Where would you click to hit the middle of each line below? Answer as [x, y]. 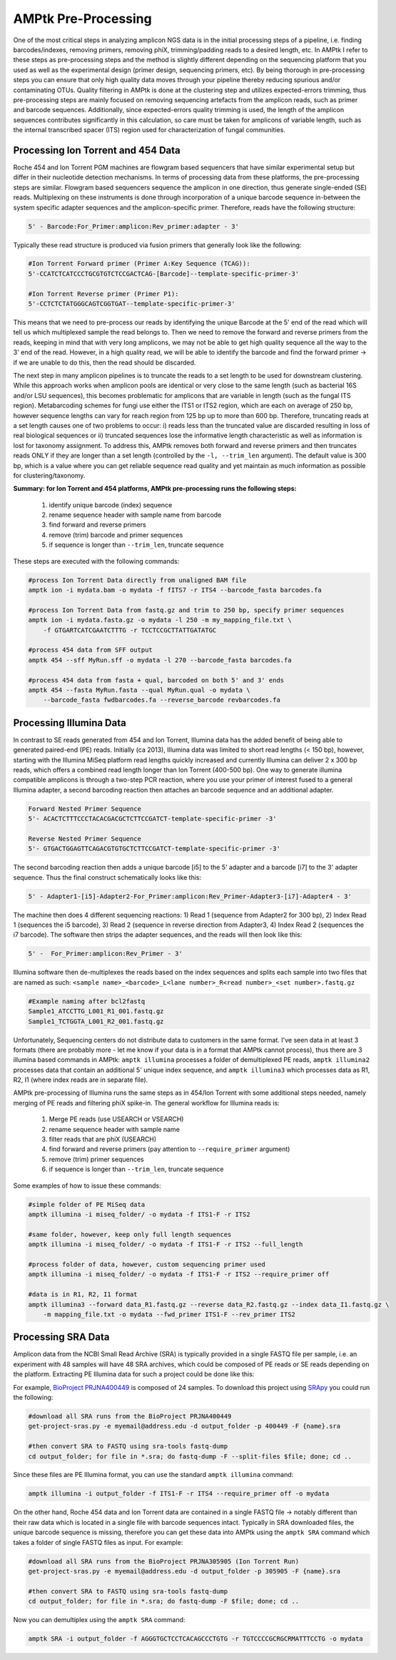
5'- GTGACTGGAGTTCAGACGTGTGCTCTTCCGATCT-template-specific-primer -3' [154, 849]
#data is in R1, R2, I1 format [83, 1294]
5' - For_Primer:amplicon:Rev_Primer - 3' [106, 954]
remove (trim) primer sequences [96, 1159]
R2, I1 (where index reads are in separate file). [81, 1080]
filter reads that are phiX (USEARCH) [103, 1139]
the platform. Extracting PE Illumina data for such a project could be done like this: [134, 1374]
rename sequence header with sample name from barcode [135, 515]
